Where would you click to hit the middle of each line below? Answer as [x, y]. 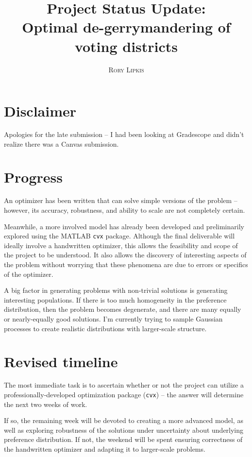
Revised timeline [61, 362]
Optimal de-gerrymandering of [126, 27]
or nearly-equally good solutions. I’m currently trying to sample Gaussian [113, 318]
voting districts [126, 46]
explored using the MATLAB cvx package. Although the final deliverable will [119, 236]
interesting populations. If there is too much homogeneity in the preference [115, 299]
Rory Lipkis [126, 69]
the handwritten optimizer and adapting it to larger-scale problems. [105, 449]
